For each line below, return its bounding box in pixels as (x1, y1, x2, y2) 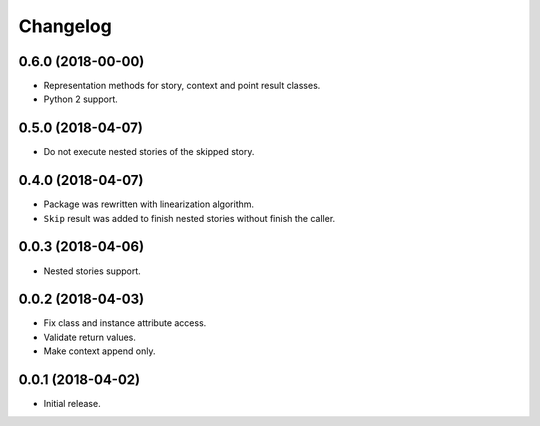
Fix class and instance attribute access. (43, 317, 207, 329)
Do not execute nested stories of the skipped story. (43, 146, 255, 158)
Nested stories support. (43, 265, 142, 277)
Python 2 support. (43, 93, 119, 105)
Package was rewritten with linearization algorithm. (43, 198, 255, 210)
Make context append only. (43, 345, 156, 357)
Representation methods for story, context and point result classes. (43, 80, 321, 92)
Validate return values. (43, 331, 137, 343)
